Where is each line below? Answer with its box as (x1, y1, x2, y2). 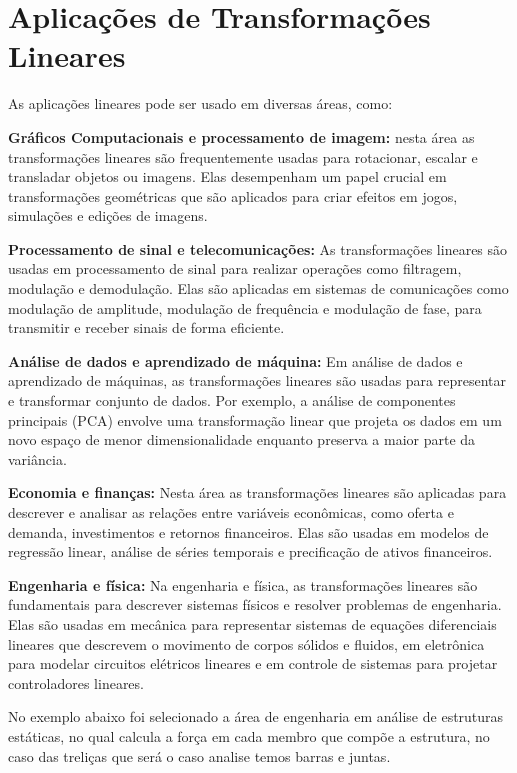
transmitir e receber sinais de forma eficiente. (8, 317, 285, 338)
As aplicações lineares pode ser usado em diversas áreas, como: (8, 93, 393, 114)
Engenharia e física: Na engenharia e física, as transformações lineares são (8, 574, 478, 595)
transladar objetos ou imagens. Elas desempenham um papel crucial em (8, 166, 447, 187)
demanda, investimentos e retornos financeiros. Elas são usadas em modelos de (8, 521, 489, 542)
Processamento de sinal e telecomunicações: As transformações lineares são (8, 238, 508, 259)
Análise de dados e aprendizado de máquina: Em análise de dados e (8, 350, 463, 371)
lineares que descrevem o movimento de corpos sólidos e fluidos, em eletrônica (8, 633, 485, 654)
